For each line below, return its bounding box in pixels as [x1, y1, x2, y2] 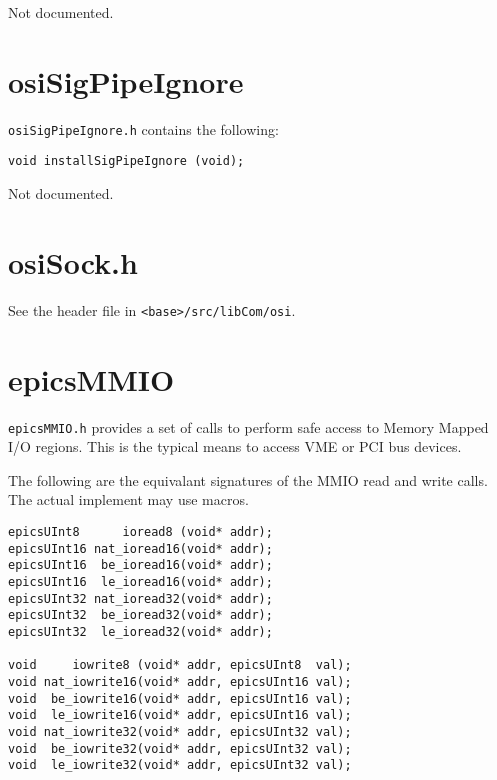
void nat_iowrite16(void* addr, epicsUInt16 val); [8, 674, 352, 689]
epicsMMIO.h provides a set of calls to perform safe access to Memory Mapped [8, 416, 489, 437]
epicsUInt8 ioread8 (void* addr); [8, 524, 273, 539]
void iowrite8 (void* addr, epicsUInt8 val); [8, 658, 352, 673]
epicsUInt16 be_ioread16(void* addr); [8, 558, 273, 573]
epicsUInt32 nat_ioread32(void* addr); [8, 591, 273, 606]
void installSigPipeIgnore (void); [8, 154, 245, 169]
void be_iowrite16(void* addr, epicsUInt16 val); [8, 691, 352, 706]
